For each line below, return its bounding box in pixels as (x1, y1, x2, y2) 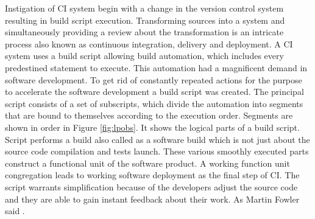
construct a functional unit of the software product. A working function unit (5, 156, 290, 169)
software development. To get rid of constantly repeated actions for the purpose (5, 73, 302, 86)
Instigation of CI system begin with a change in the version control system (5, 2, 284, 14)
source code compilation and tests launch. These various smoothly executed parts (5, 145, 309, 158)
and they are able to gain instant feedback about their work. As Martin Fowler (5, 192, 300, 205)
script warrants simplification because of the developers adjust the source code (5, 180, 298, 193)
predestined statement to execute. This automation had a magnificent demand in (5, 61, 308, 74)
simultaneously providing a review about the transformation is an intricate (5, 26, 284, 38)
